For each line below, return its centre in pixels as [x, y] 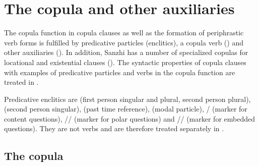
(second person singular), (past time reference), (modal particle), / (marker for [126, 109]
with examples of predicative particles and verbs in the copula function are [120, 72]
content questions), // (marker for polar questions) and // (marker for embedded [129, 118]
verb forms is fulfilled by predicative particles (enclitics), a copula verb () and [124, 42]
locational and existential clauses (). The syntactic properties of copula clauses [125, 62]
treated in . [21, 82]
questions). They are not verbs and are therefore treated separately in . [114, 128]
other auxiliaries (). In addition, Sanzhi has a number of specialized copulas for [126, 52]
